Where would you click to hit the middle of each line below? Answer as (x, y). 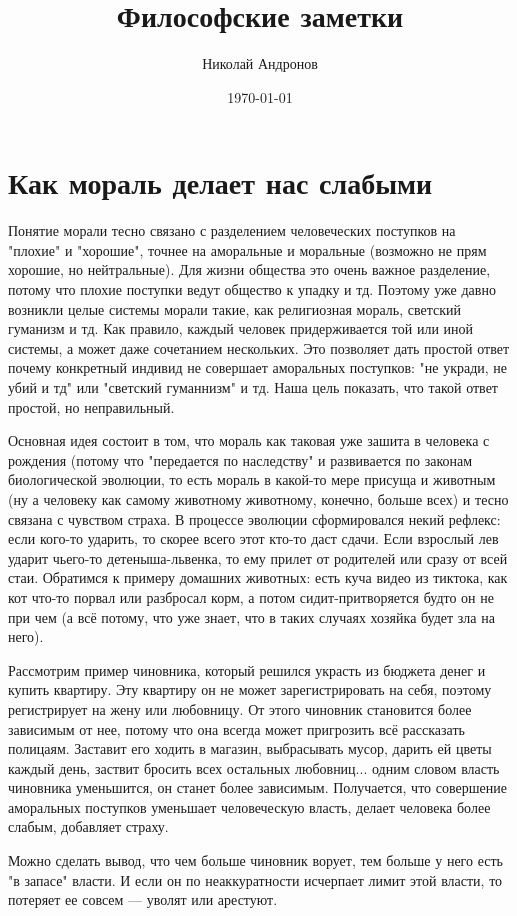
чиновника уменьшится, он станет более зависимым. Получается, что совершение (257, 787)
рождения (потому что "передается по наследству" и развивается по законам (240, 459)
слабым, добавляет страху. (88, 826)
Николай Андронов (260, 63)
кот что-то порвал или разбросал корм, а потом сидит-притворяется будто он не (251, 596)
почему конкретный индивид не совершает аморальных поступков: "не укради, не (258, 367)
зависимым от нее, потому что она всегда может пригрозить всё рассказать (236, 728)
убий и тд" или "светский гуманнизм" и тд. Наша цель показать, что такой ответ (253, 387)
